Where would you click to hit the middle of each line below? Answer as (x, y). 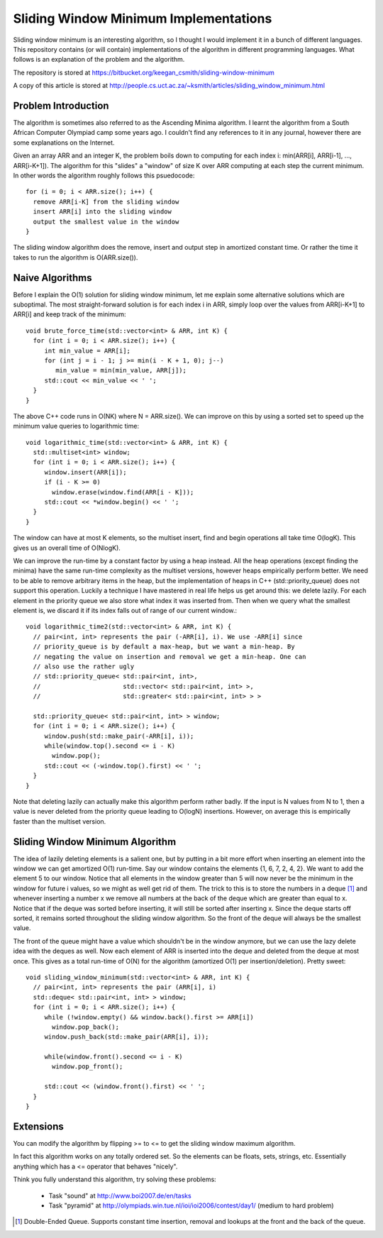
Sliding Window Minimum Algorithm (95, 842)
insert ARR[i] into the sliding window (102, 212)
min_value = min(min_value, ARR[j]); (121, 370)
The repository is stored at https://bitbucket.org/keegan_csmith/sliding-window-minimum (144, 72)
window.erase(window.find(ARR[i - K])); (123, 492)
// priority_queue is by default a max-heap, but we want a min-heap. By (164, 647)
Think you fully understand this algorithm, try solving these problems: (115, 1179)
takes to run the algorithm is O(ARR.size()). (76, 257)
